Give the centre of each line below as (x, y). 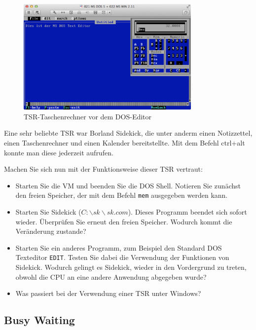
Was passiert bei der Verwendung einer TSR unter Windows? (108, 293)
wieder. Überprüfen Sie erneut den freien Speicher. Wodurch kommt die (124, 221)
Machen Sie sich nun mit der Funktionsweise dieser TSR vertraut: (103, 169)
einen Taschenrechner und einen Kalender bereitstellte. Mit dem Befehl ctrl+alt (125, 143)
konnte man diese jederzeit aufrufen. (59, 152)
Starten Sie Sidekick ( (48, 212)
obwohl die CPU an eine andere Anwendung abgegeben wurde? (111, 276)
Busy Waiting (39, 320)
